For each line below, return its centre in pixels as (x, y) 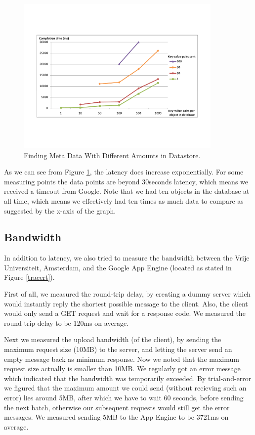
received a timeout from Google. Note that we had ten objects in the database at (127, 191)
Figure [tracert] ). (29, 277)
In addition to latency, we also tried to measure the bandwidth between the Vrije (127, 258)
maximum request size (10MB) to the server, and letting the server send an (118, 349)
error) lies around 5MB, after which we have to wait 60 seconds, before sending (124, 398)
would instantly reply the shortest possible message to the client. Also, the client (126, 303)
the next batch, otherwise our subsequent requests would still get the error (117, 407)
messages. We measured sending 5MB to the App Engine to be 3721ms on (116, 417)
